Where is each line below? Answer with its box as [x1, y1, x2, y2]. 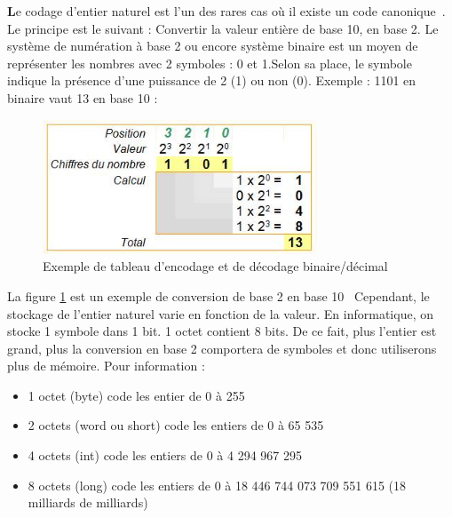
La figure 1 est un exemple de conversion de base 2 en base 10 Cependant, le [7, 286, 430, 305]
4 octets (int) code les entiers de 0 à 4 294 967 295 [28, 446, 302, 465]
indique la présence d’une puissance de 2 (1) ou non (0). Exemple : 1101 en [7, 71, 416, 90]
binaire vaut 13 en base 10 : [7, 88, 158, 107]
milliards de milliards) [28, 493, 148, 512]
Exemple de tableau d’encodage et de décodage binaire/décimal [43, 257, 388, 275]
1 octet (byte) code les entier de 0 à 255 [28, 386, 245, 404]
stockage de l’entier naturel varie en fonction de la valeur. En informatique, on [7, 304, 433, 323]
